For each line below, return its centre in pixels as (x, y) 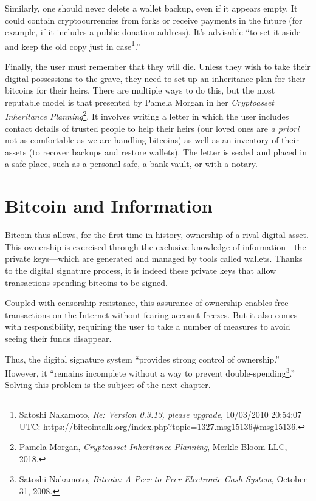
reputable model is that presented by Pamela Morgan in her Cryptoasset (139, 102)
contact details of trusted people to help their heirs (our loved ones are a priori (152, 128)
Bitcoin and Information (109, 206)
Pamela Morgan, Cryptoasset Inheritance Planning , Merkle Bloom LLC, (153, 447)
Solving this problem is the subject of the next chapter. (108, 385)
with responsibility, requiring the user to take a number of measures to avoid (148, 326)
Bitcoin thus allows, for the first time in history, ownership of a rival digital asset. (157, 235)
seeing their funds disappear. (58, 338)
